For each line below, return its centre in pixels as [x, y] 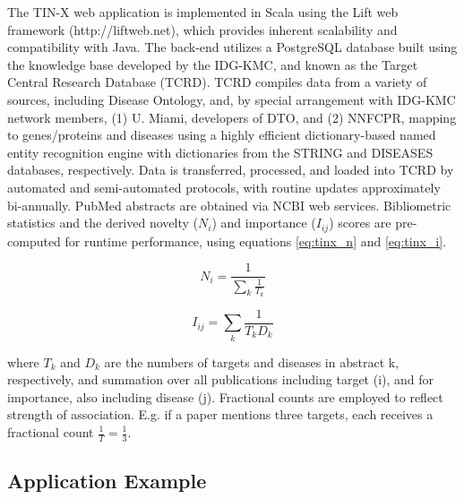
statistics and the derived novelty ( [103, 223]
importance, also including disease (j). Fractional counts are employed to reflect [225, 396]
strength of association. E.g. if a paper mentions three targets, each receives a [220, 414]
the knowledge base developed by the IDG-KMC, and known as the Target [213, 64]
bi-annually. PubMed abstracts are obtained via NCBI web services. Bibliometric [229, 205]
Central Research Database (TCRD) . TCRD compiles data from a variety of [217, 82]
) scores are [360, 223]
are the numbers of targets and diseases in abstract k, [252, 361]
